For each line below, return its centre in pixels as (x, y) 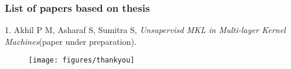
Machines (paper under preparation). (71, 41)
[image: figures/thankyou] (81, 60)
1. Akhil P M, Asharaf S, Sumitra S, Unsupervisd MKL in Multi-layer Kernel (145, 30)
